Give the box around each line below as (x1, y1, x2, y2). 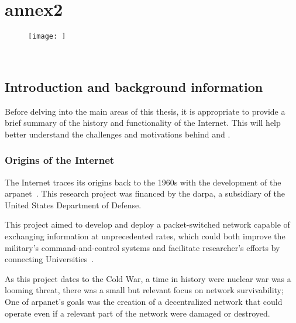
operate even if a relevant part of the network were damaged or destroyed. (5, 307, 270, 319)
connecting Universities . (5, 253, 94, 265)
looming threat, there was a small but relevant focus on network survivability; (5, 284, 284, 296)
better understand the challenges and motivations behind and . (5, 128, 230, 140)
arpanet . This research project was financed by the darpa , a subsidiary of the (5, 187, 285, 200)
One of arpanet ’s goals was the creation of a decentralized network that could (5, 295, 283, 307)
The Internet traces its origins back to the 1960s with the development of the (5, 176, 281, 188)
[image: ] (28, 32, 66, 41)
